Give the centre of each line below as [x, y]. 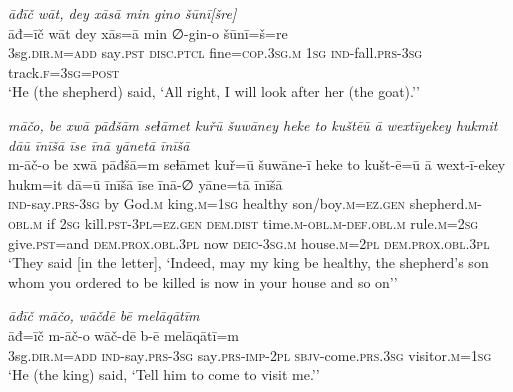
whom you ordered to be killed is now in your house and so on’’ [203, 281]
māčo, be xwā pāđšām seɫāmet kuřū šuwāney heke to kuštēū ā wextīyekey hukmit [253, 124]
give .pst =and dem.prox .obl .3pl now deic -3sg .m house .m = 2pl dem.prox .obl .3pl [249, 242]
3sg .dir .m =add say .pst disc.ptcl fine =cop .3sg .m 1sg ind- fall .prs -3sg [215, 52]
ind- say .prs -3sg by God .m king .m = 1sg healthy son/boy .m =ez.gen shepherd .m [243, 203]
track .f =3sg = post [64, 71]
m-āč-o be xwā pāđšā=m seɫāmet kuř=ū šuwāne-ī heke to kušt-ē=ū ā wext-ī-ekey [257, 164]
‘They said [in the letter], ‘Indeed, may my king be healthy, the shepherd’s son [248, 262]
